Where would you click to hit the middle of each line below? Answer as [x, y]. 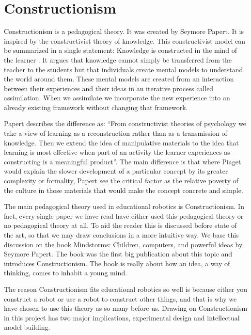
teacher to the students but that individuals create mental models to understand [124, 69]
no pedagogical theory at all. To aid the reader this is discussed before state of [120, 225]
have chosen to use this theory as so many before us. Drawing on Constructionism [126, 308]
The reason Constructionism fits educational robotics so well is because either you [126, 289]
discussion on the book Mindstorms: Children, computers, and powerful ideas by [123, 244]
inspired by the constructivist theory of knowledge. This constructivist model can [125, 40]
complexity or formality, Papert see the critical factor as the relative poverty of [121, 181]
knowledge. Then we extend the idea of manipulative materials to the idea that [122, 142]
